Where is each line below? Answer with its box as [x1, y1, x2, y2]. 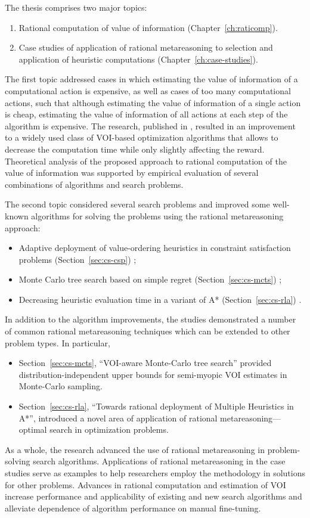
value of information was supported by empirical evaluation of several [5, 166, 259, 179]
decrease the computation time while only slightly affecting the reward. [5, 142, 265, 155]
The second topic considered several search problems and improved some [5, 198, 270, 210]
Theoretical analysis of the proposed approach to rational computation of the [5, 154, 287, 167]
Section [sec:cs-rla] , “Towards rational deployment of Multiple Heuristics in [18, 400, 294, 412]
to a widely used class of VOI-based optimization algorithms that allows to [5, 131, 278, 144]
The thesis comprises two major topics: [5, 1, 147, 13]
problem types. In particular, [5, 336, 110, 349]
